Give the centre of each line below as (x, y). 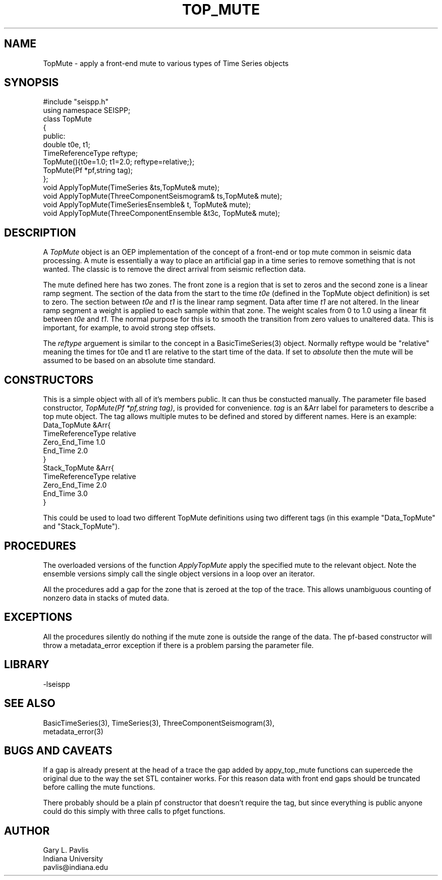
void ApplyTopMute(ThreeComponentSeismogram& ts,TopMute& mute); (162, 196)
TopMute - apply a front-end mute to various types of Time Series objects (166, 63)
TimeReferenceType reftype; (90, 153)
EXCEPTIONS (38, 617)
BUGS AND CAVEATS (58, 750)
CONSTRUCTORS (49, 380)
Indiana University (73, 859)
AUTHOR (27, 831)
